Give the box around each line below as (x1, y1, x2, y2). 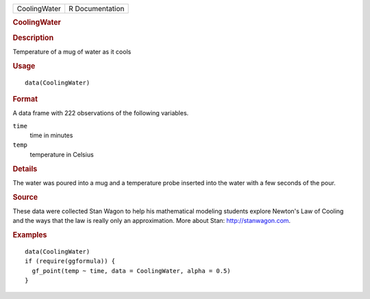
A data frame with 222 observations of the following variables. (12, 109, 189, 117)
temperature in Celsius (29, 150, 94, 158)
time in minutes (29, 131, 73, 140)
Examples (12, 230, 47, 240)
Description (12, 33, 54, 43)
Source (12, 192, 38, 202)
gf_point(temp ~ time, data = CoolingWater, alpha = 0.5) (32, 267, 231, 274)
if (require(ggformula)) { (25, 257, 116, 265)
